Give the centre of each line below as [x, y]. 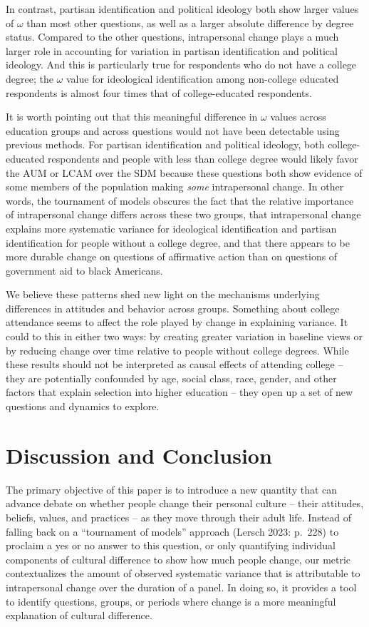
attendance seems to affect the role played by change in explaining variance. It [177, 322]
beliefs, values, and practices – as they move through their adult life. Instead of [179, 517]
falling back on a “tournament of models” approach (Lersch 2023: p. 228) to [172, 531]
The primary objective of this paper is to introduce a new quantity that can [172, 489]
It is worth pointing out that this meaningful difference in [132, 117]
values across [298, 117]
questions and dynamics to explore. [83, 406]
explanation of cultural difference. [79, 615]
